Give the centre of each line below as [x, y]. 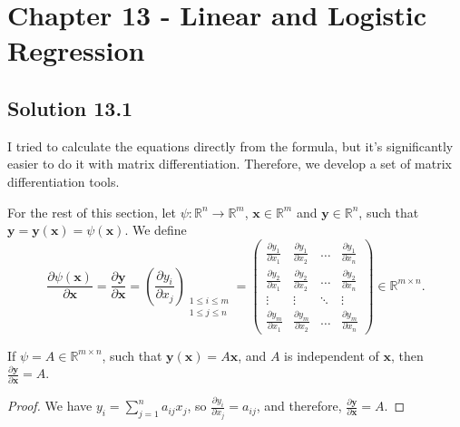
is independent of [332, 355]
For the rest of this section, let [92, 212]
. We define [156, 230]
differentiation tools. [64, 181]
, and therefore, [299, 406]
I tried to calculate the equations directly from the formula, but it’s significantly [230, 146]
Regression [76, 50]
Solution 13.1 [70, 107]
